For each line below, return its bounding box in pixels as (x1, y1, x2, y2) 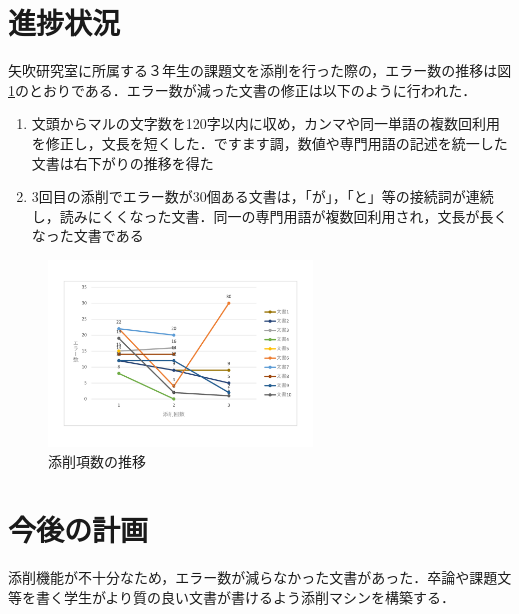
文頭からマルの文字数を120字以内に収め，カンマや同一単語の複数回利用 (31, 113, 501, 134)
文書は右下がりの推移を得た (31, 152, 214, 173)
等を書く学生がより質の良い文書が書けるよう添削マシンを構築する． (8, 586, 456, 607)
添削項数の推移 (48, 450, 146, 471)
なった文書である (31, 225, 144, 246)
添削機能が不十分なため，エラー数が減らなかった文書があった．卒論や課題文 (8, 567, 512, 588)
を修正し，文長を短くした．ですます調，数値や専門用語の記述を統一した (31, 132, 508, 153)
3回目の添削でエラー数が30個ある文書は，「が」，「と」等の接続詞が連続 (31, 186, 494, 207)
